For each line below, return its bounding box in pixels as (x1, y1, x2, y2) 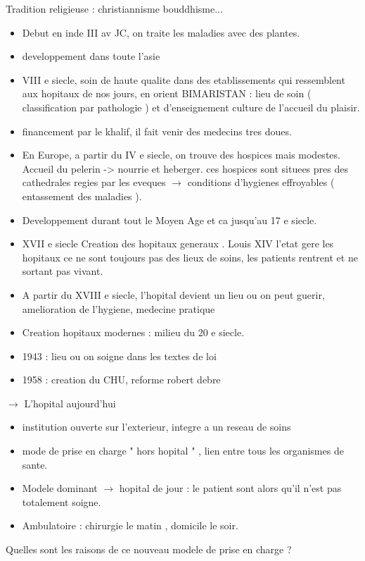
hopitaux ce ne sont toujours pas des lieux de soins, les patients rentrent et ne (22, 249, 358, 264)
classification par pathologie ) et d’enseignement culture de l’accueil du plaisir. (22, 99, 360, 114)
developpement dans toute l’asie (22, 49, 160, 63)
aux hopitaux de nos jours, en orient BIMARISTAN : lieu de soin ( (22, 86, 312, 101)
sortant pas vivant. (22, 264, 103, 278)
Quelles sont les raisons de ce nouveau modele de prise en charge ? (6, 542, 292, 557)
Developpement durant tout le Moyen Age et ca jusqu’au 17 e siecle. (22, 212, 317, 227)
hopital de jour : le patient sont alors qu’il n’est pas (119, 481, 342, 495)
